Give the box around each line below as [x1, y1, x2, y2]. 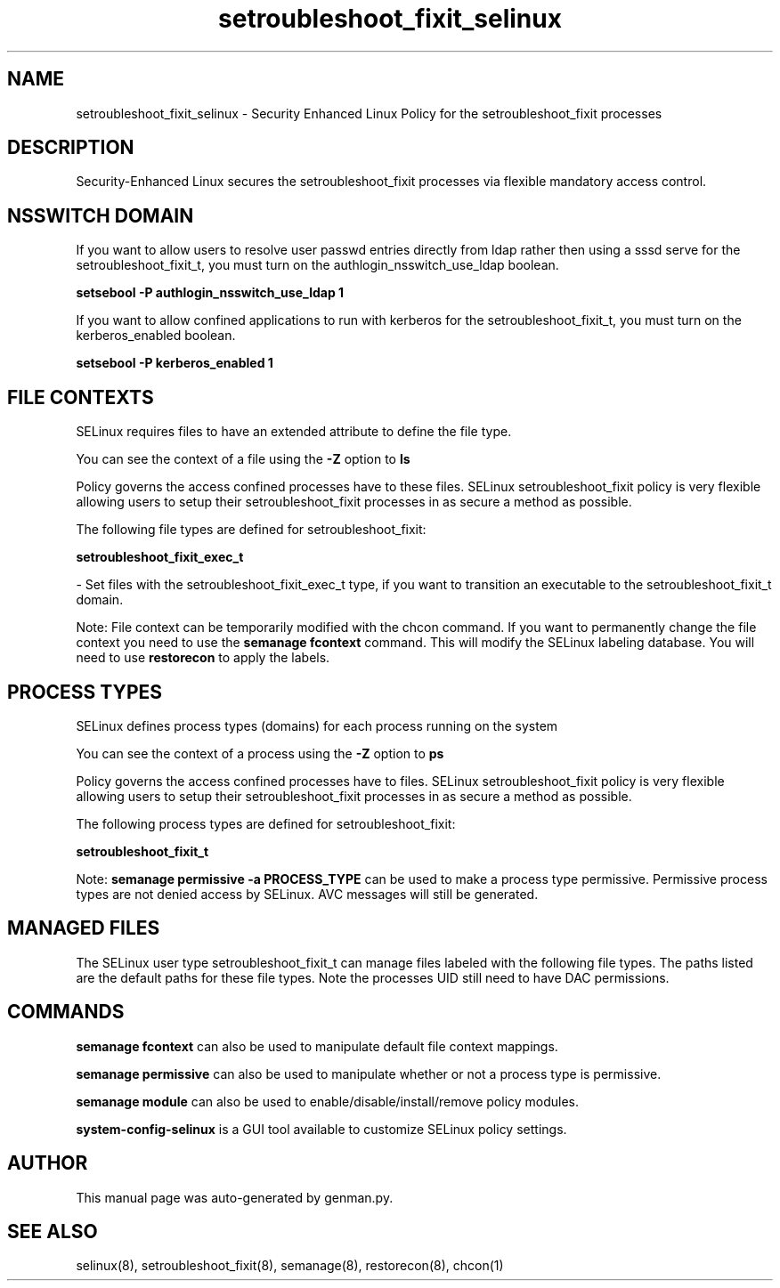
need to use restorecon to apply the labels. [76, 650, 330, 666]
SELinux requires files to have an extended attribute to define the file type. [76, 424, 512, 440]
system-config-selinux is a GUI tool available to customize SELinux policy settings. [76, 1121, 567, 1137]
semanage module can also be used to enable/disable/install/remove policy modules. [76, 1093, 580, 1109]
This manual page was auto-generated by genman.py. [76, 1189, 394, 1205]
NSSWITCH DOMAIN [7, 204, 194, 227]
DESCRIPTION [7, 136, 134, 159]
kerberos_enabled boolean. [76, 328, 236, 344]
